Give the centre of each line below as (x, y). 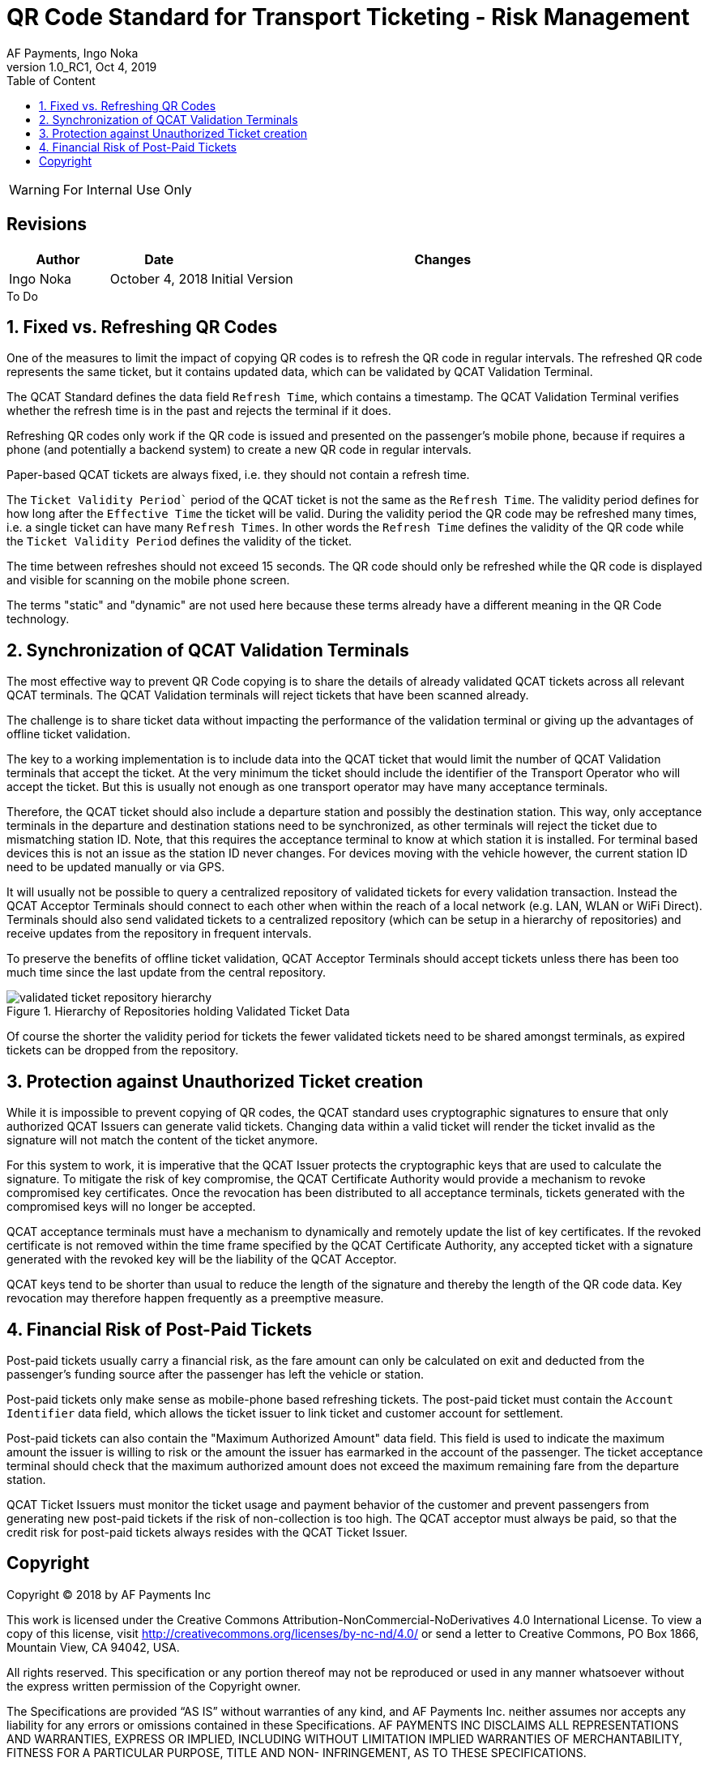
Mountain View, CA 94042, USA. (93, 1647)
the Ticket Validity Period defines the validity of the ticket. (179, 541)
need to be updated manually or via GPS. (116, 867)
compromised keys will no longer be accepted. (131, 1207)
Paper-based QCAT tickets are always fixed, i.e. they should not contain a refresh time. (238, 475)
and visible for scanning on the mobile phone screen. (148, 580)
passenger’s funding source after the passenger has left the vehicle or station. (215, 1374)
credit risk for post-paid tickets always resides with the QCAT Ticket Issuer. (207, 1532)
